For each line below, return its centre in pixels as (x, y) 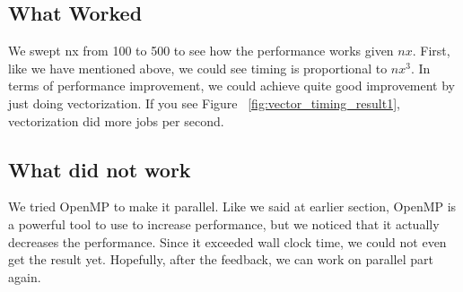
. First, (431, 51)
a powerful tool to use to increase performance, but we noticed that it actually (224, 223)
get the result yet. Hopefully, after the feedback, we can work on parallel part (221, 259)
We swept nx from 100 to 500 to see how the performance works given (201, 51)
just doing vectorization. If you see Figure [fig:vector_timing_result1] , (204, 103)
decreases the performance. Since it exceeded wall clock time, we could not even (227, 241)
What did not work (100, 169)
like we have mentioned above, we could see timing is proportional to (198, 68)
